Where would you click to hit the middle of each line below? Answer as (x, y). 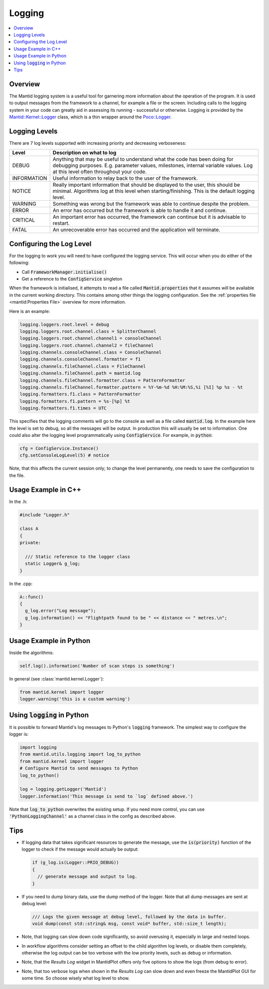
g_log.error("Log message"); (61, 611)
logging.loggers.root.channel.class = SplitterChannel (88, 331)
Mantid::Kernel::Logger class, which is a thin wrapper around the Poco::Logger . (90, 117)
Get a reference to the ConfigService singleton (72, 279)
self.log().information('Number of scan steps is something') (97, 666)
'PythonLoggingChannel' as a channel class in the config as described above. (93, 816)
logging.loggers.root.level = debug (65, 324)
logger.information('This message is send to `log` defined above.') (106, 796)
